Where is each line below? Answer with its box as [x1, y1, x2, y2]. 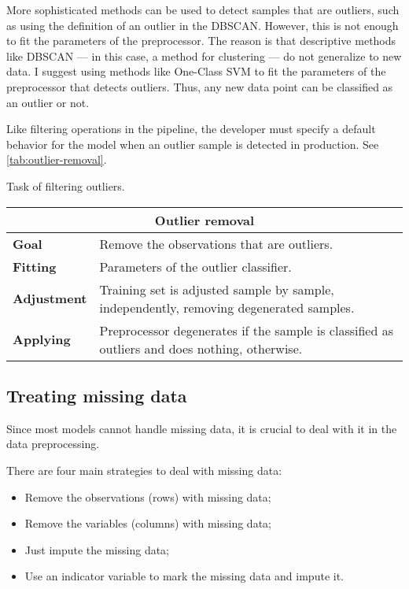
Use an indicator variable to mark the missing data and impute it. [24, 568, 344, 584]
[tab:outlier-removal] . [6, 151, 107, 168]
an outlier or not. [6, 94, 90, 110]
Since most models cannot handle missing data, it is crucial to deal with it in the [6, 420, 397, 436]
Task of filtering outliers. [6, 177, 125, 194]
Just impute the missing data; [24, 541, 170, 558]
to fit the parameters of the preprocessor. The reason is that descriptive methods [6, 32, 396, 49]
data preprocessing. [6, 435, 100, 452]
